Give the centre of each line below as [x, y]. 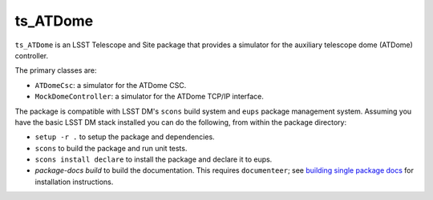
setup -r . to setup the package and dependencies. [125, 137]
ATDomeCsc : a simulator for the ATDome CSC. [111, 85]
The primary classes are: [56, 70]
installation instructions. [74, 182]
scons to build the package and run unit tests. [111, 148]
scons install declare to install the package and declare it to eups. [154, 159]
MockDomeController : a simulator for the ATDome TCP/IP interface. [150, 97]
